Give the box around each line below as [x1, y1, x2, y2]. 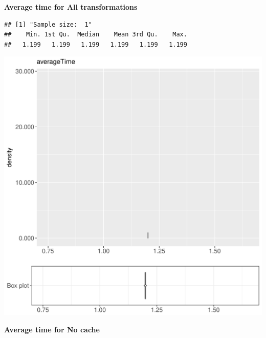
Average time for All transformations [4, 2, 138, 12]
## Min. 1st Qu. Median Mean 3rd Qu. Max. [4, 31, 187, 38]
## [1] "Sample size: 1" [4, 21, 92, 28]
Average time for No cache [4, 324, 100, 334]
